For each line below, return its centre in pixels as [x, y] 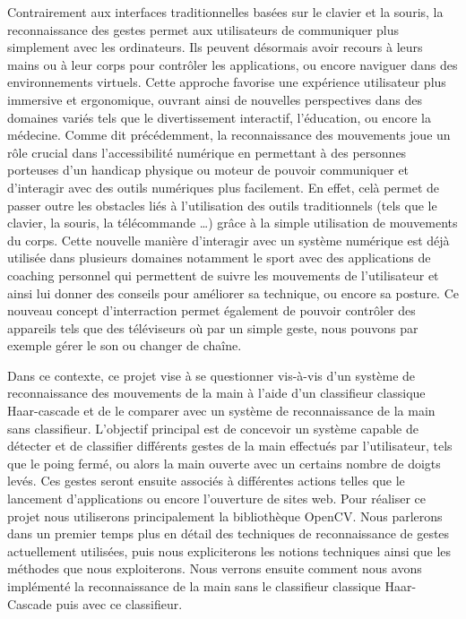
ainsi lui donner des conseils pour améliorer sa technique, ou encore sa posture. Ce [233, 292]
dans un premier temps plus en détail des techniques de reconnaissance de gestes [229, 533]
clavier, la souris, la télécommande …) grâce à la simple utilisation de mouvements [233, 223]
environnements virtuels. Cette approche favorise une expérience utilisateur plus [227, 82]
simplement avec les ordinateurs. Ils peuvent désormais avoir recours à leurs [215, 47]
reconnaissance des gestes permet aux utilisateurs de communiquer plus [203, 29]
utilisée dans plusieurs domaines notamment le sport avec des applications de [219, 258]
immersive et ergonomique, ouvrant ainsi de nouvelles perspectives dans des [215, 99]
